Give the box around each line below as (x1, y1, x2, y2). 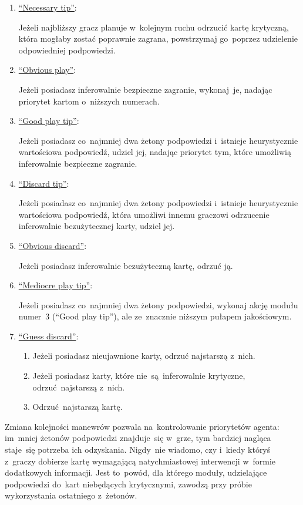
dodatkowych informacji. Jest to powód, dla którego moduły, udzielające (5, 466, 267, 479)
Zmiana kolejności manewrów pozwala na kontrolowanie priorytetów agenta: (5, 420, 280, 432)
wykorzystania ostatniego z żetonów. (5, 489, 137, 501)
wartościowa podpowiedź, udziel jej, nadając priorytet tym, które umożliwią (18, 146, 291, 158)
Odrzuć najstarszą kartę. (32, 400, 123, 413)
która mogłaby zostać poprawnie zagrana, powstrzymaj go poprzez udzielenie (18, 32, 298, 45)
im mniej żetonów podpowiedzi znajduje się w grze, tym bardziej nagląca (5, 432, 271, 444)
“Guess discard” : (18, 329, 79, 342)
